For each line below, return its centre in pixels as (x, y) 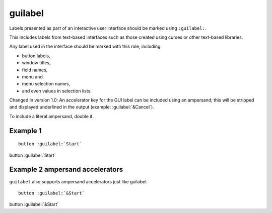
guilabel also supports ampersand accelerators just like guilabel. (79, 181)
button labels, (36, 56)
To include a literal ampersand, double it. (52, 116)
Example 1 (25, 131)
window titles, (36, 63)
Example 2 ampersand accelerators (66, 170)
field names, (35, 70)
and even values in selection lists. (57, 91)
